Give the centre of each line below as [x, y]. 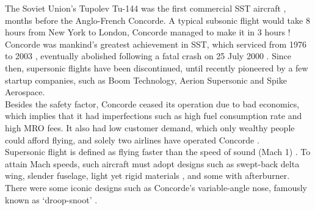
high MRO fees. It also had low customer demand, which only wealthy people [150, 127]
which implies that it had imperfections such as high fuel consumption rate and [154, 116]
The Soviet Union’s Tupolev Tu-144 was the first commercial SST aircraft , [146, 8]
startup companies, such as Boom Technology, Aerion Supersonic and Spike [146, 80]
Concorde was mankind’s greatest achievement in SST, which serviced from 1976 [156, 44]
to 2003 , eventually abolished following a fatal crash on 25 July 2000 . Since [148, 56]
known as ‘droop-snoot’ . [51, 199]
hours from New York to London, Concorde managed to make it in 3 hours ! [148, 32]
